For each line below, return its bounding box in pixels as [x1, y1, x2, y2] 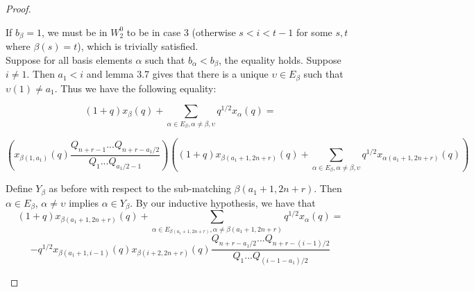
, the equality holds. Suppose [219, 52, 341, 67]
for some [296, 24, 332, 39]
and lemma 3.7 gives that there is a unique [86, 67, 269, 81]
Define [6, 181, 33, 196]
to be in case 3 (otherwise [126, 24, 236, 39]
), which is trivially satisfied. [77, 39, 198, 53]
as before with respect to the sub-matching [49, 181, 231, 196]
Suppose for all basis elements [6, 52, 133, 67]
